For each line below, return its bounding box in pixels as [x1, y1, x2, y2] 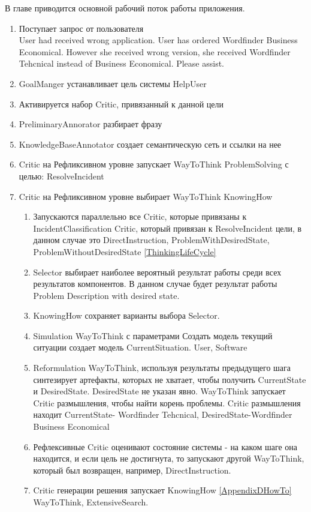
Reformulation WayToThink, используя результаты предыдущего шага [33, 361, 291, 374]
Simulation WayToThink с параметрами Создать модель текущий [33, 329, 273, 342]
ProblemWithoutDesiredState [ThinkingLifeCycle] [33, 245, 216, 258]
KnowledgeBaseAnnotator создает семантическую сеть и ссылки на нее [19, 137, 282, 150]
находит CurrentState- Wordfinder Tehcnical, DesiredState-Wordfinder [33, 408, 292, 421]
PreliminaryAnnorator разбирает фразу [19, 118, 162, 130]
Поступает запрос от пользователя [19, 22, 144, 34]
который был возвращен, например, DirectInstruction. [33, 463, 231, 476]
